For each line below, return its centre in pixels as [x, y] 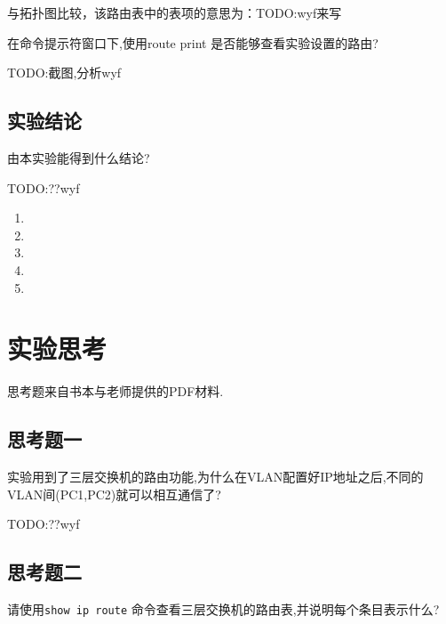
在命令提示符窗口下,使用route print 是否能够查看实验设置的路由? [193, 42]
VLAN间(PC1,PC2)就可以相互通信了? [114, 494]
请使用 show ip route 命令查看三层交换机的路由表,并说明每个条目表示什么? [223, 609]
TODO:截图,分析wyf [64, 73]
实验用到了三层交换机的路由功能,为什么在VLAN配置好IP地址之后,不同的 [215, 477]
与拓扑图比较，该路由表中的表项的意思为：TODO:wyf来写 [175, 12]
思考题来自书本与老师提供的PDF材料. [115, 391]
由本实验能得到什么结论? [79, 157]
